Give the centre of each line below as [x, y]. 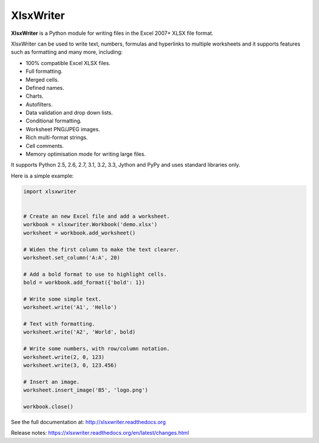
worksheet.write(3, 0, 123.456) [70, 365]
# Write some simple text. [62, 299]
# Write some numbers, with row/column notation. [97, 349]
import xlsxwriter [50, 191]
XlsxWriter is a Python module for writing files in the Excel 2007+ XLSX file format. [112, 33]
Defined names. [45, 88]
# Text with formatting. [59, 324]
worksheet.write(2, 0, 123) [64, 357]
